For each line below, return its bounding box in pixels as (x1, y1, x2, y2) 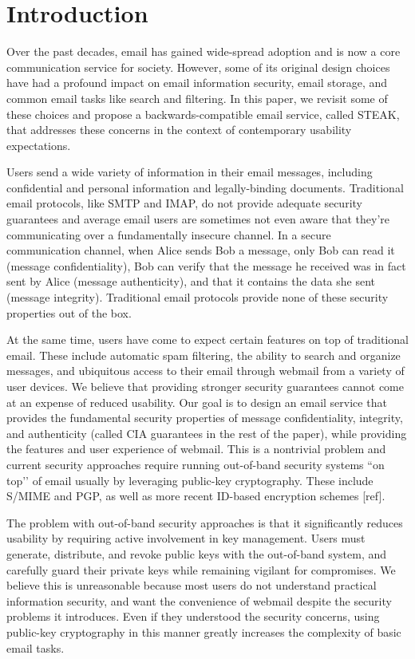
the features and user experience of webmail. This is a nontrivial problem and (6, 440, 386, 457)
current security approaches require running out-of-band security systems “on (6, 456, 385, 472)
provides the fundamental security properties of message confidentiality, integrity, (6, 409, 403, 426)
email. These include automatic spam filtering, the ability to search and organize (6, 346, 401, 363)
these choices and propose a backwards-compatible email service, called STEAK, (6, 105, 400, 122)
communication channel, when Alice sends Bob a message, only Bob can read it (6, 242, 395, 258)
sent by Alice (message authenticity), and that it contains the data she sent (6, 273, 376, 290)
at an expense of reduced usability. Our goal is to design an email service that (6, 393, 387, 410)
